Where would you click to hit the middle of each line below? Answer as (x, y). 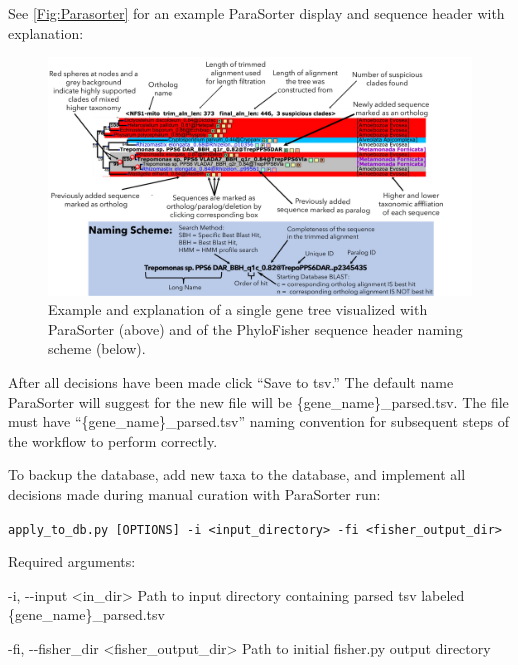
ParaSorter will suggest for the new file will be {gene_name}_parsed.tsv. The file (258, 401)
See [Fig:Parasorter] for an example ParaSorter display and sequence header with (256, 13)
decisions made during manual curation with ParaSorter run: (194, 494)
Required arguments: (72, 561)
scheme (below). (97, 348)
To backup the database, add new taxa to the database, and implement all (237, 474)
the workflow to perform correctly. (113, 440)
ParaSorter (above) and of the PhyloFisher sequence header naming (255, 328)
